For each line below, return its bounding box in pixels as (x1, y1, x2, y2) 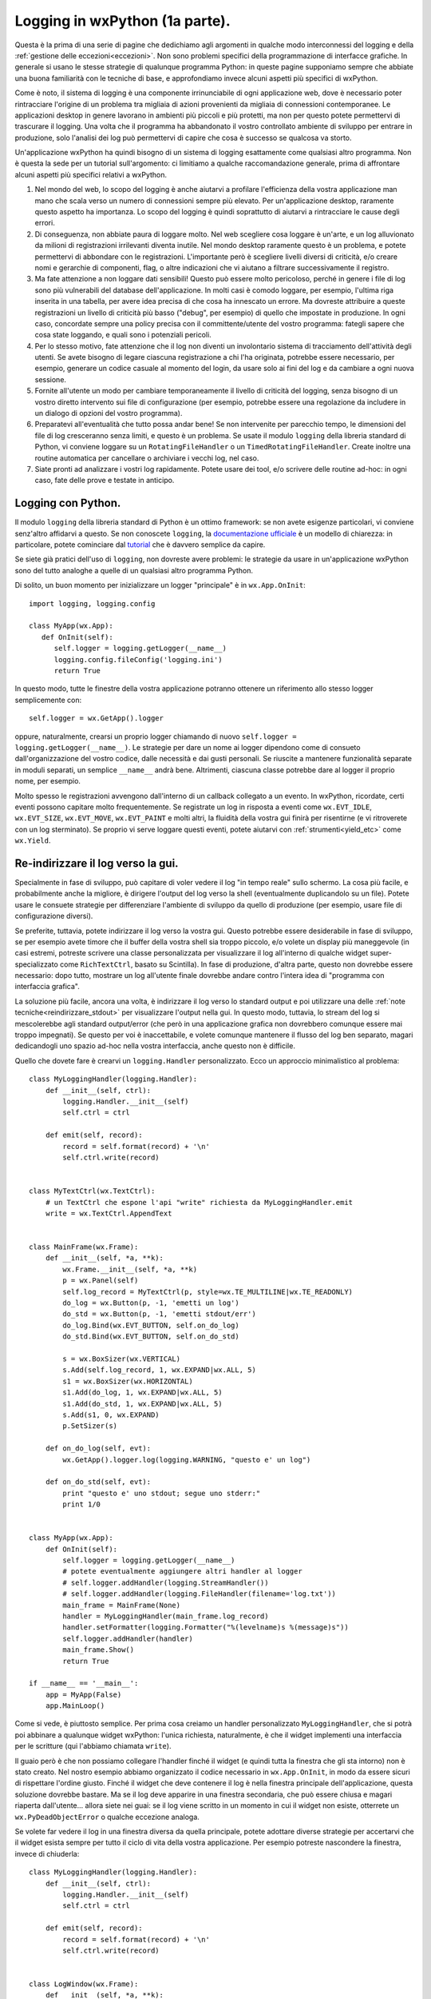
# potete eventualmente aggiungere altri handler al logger (62, 1567, 302, 1576)
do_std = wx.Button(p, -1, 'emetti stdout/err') (62, 1310, 257, 1319)
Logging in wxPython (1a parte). (14, 12, 231, 30)
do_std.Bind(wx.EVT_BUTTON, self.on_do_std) (62, 1332, 239, 1341)
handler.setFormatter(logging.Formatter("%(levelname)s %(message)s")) (62, 1623, 349, 1632)
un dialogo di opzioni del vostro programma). (34, 409, 183, 418)
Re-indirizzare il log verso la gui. (14, 856, 179, 870)
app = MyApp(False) (45, 1690, 122, 1699)
